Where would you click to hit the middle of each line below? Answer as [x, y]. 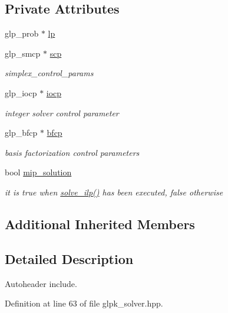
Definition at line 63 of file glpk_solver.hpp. [84, 303]
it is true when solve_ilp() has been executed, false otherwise [114, 192]
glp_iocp [21, 92]
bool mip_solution [38, 172]
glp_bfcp [21, 133]
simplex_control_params [49, 73]
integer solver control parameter [62, 113]
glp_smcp [23, 53]
